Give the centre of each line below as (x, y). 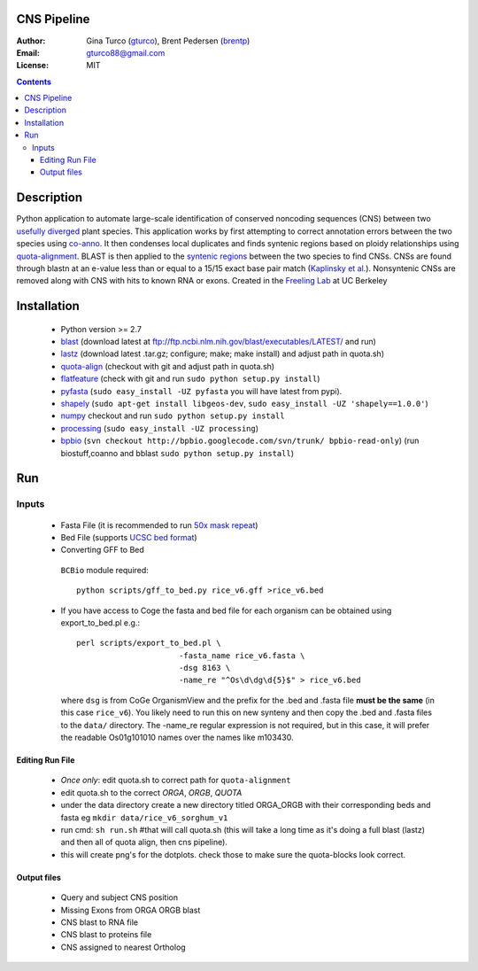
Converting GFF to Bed (103, 550)
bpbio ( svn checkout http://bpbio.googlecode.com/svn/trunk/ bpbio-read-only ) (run (240, 441)
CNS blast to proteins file (106, 935)
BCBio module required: (105, 570)
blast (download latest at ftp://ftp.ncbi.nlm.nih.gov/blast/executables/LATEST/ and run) (218, 342)
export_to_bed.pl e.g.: (100, 622)
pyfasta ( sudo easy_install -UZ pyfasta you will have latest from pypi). (201, 391)
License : (32, 66)
